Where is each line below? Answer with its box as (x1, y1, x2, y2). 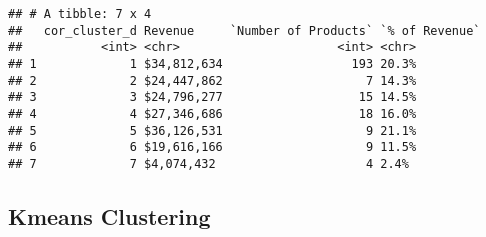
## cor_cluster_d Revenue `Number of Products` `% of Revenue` (8, 23, 481, 38)
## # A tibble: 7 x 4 (8, 7, 152, 21)
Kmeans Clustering (8, 200, 211, 231)
